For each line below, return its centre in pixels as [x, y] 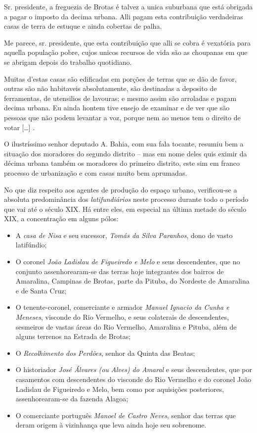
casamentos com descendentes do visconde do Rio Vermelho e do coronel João [133, 379]
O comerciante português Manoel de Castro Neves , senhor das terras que [126, 415]
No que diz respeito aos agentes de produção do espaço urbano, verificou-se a [121, 189]
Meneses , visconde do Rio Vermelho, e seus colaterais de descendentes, [122, 317]
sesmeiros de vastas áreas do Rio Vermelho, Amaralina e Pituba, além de [126, 326]
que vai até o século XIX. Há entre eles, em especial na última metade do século [125, 209]
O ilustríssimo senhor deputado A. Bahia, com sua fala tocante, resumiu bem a [124, 144]
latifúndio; [31, 245]
